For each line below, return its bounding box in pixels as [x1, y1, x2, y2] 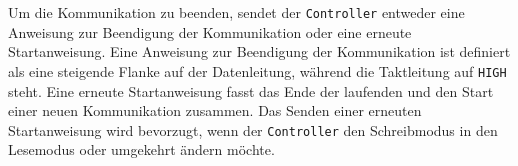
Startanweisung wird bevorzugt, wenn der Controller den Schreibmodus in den [8, 119, 498, 140]
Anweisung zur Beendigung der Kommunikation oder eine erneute [8, 21, 412, 42]
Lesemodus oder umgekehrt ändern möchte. [8, 139, 275, 160]
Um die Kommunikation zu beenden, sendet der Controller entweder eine [8, 2, 465, 22]
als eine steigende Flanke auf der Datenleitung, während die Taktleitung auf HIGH [8, 60, 507, 81]
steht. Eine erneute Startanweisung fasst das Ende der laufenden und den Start [8, 80, 494, 101]
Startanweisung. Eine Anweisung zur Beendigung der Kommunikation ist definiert [8, 41, 511, 62]
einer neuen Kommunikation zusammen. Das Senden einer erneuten [8, 100, 422, 121]
